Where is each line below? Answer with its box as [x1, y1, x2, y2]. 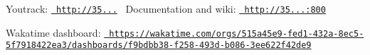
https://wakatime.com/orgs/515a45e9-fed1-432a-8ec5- [109, 28, 364, 39]
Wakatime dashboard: [6, 25, 101, 39]
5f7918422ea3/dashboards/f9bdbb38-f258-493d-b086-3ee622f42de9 [6, 40, 312, 51]
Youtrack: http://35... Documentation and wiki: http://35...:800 [6, 1, 326, 16]
